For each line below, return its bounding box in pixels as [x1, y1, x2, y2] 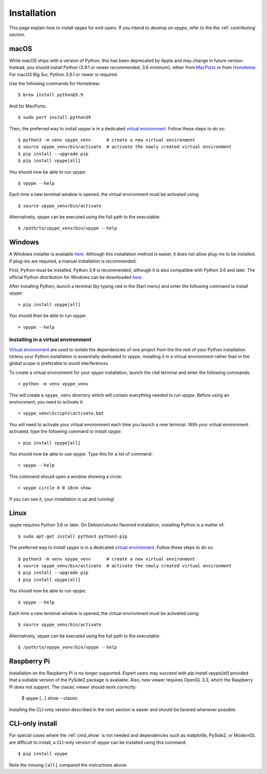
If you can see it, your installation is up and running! [9, 496, 115, 502]
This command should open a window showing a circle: [9, 473, 123, 479]
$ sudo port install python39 [18, 114, 91, 120]
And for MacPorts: [9, 103, 46, 109]
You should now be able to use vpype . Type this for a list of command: [9, 451, 153, 457]
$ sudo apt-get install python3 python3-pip [18, 533, 128, 539]
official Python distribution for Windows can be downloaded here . [9, 274, 143, 280]
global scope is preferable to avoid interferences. [9, 361, 110, 366]
